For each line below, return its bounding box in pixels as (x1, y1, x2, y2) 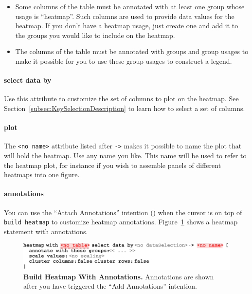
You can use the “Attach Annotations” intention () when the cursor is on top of (4, 207, 242, 217)
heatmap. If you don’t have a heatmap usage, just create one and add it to (15, 20, 238, 31)
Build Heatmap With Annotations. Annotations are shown (23, 271, 214, 281)
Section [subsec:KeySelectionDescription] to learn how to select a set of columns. (4, 103, 245, 113)
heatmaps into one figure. (4, 169, 80, 180)
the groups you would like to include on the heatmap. (15, 30, 175, 40)
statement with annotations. (4, 226, 88, 236)
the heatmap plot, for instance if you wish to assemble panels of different (4, 160, 221, 170)
